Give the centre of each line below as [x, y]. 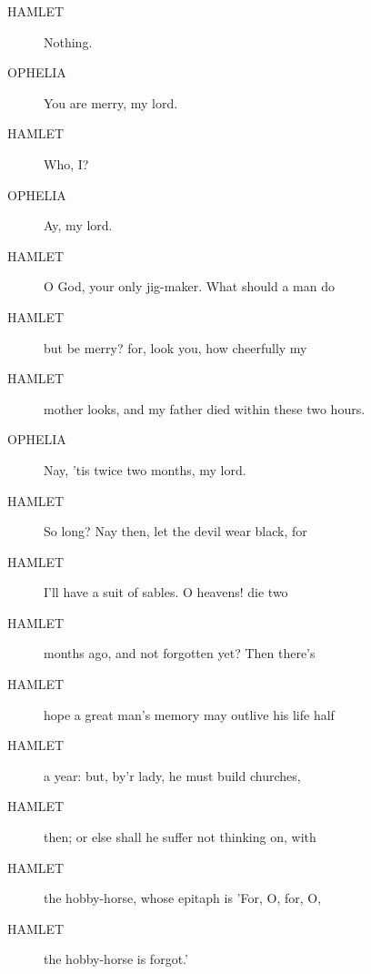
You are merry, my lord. [111, 102]
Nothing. [68, 41]
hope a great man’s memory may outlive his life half [189, 714]
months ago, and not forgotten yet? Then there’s [180, 653]
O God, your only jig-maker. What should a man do [189, 286]
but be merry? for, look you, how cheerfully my [175, 347]
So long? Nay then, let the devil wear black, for [175, 531]
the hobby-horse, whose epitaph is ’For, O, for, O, [183, 898]
